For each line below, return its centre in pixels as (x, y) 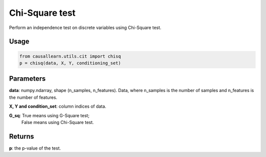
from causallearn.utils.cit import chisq (70, 56)
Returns (22, 136)
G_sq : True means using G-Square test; (49, 115)
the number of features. (33, 97)
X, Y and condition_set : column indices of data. (58, 106)
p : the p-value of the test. (35, 148)
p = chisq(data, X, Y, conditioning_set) (70, 63)
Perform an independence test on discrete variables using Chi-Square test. (85, 28)
